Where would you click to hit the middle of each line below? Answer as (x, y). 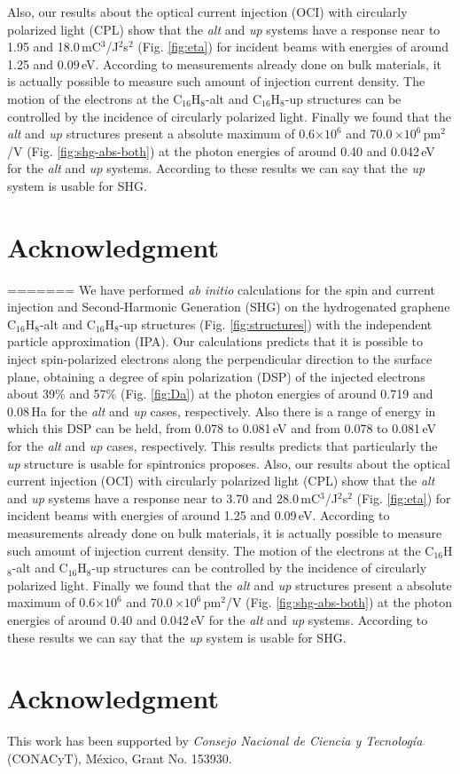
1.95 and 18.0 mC (54, 47)
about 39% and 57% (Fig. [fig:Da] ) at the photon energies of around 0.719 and (220, 394)
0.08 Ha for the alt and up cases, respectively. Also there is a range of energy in (222, 411)
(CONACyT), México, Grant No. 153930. (120, 758)
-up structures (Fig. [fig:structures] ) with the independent (276, 324)
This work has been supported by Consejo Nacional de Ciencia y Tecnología (215, 741)
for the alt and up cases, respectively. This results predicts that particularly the (222, 446)
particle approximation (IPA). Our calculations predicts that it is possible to (215, 341)
